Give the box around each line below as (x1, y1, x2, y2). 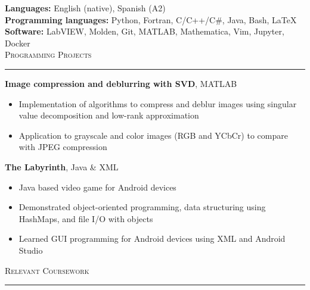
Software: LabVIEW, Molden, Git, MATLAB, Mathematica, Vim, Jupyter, (5, 25, 284, 38)
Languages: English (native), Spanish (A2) (5, 2, 166, 14)
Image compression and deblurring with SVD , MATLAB (5, 77, 237, 89)
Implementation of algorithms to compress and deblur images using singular (18, 97, 297, 110)
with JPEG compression (18, 141, 107, 153)
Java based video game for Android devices (18, 180, 176, 193)
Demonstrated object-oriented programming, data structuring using (18, 201, 266, 213)
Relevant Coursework (5, 264, 89, 276)
